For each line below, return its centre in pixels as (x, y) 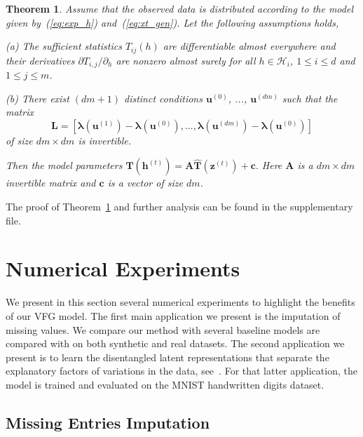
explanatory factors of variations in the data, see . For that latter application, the (181, 371)
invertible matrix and (51, 183)
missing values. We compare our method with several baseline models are (163, 329)
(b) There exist (37, 98)
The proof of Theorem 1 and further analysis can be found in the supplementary (179, 207)
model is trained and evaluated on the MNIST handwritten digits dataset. (165, 384)
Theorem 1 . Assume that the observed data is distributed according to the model (179, 8)
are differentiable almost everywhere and (249, 46)
